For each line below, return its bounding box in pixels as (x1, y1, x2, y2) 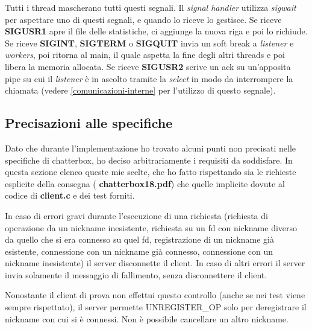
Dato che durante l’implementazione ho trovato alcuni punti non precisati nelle (5, 141, 296, 154)
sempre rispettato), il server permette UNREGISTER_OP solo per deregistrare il (5, 301, 307, 313)
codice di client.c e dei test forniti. (5, 189, 135, 202)
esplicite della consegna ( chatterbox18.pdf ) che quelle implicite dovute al (5, 177, 285, 190)
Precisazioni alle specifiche (5, 113, 173, 132)
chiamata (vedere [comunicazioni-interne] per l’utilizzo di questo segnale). (5, 84, 276, 97)
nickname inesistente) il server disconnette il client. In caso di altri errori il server (5, 257, 305, 269)
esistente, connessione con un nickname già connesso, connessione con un (5, 244, 273, 257)
